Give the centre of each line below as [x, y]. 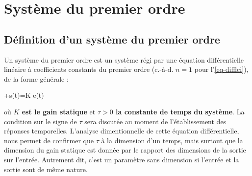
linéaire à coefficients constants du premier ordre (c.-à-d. [89, 69]
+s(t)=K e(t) [24, 95]
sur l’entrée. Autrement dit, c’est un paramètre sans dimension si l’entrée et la [122, 159]
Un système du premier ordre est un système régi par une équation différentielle [124, 59]
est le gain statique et [59, 111]
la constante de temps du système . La [180, 111]
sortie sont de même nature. [46, 169]
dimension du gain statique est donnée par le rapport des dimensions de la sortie [125, 150]
